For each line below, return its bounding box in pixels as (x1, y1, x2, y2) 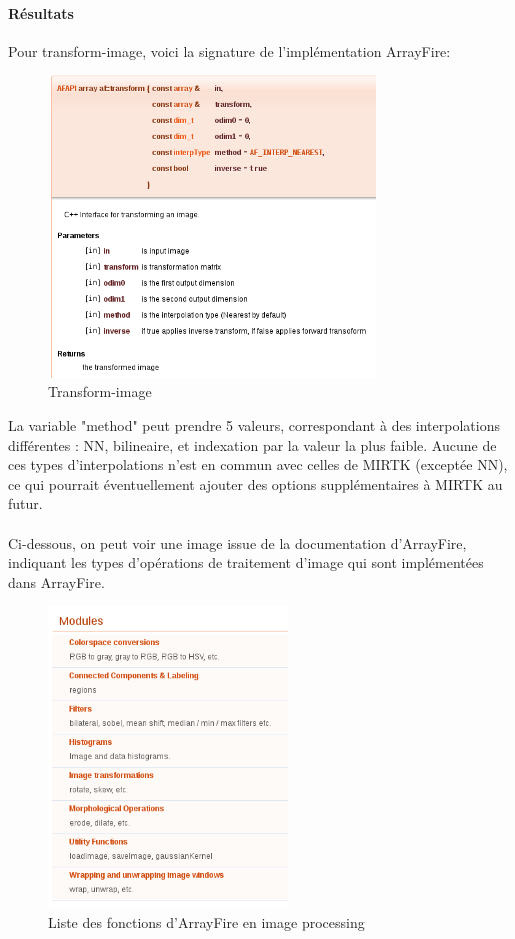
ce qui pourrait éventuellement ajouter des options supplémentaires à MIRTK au (8, 473, 503, 494)
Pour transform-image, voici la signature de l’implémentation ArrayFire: (8, 40, 451, 61)
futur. (8, 493, 43, 514)
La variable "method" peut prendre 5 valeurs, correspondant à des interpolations (8, 414, 500, 435)
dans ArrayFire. (8, 571, 105, 592)
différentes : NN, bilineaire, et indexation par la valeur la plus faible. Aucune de (8, 434, 497, 455)
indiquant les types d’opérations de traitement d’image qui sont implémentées (8, 552, 484, 573)
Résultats (8, 2, 74, 23)
